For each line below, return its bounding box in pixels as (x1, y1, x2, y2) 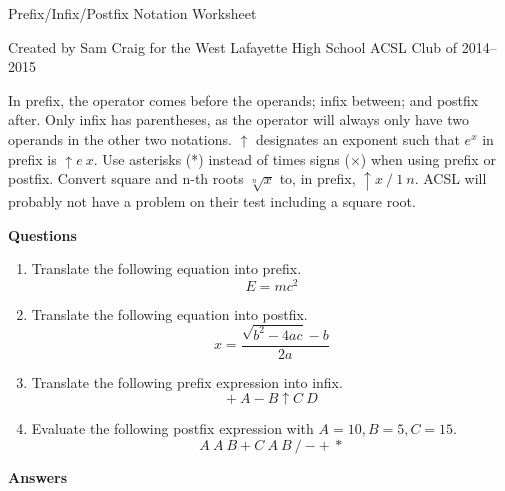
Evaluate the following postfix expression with (31, 418, 314, 439)
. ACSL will (414, 168, 487, 189)
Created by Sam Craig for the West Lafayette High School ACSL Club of (8, 36, 457, 57)
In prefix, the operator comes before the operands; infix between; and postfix (8, 89, 479, 110)
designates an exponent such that (255, 128, 460, 149)
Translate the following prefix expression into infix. (31, 371, 343, 392)
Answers (8, 466, 68, 487)
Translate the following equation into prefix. (31, 258, 302, 279)
